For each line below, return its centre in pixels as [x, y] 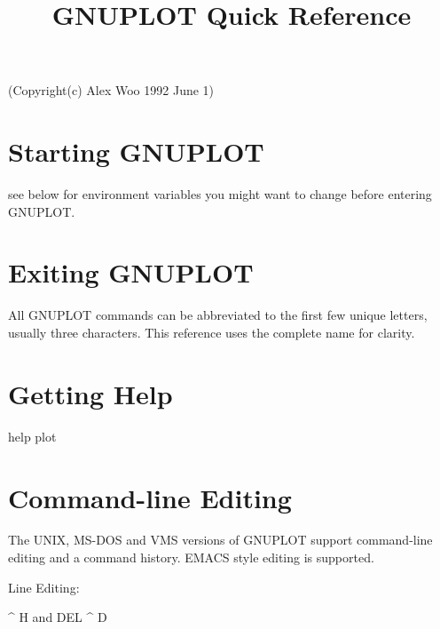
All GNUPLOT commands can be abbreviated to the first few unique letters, [218, 315]
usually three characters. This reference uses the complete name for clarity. [212, 332]
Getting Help [90, 393]
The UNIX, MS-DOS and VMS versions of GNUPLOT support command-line [220, 540]
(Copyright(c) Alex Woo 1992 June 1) [111, 90]
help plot [32, 436]
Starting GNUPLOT [136, 151]
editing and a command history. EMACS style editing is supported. [191, 557]
